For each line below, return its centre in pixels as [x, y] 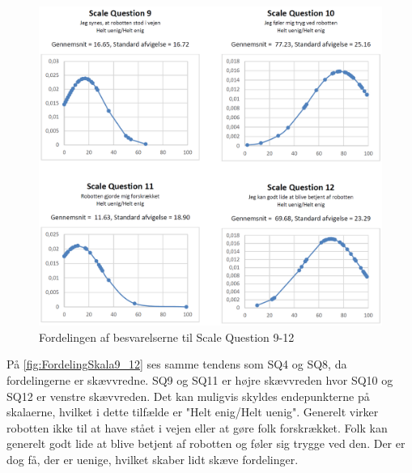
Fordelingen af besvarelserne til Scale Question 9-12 [167, 337]
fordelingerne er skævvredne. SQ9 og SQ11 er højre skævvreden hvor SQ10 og [200, 379]
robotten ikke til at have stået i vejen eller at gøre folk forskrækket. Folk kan [197, 427]
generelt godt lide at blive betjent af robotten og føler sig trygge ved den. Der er [206, 443]
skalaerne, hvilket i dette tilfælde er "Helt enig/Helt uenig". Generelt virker [193, 412]
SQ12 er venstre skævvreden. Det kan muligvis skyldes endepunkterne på [188, 396]
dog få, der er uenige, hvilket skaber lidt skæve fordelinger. [153, 459]
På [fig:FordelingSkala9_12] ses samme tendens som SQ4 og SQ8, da [177, 364]
